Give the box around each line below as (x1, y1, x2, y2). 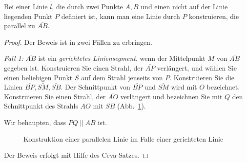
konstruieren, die (189, 11, 239, 21)
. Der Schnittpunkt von (61, 82, 130, 92)
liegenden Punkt (4, 11, 53, 21)
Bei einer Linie (4, 1, 48, 11)
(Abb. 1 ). (117, 101, 146, 111)
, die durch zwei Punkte (52, 1, 123, 11)
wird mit (171, 82, 197, 92)
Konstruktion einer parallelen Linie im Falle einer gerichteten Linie (23, 133, 224, 144)
